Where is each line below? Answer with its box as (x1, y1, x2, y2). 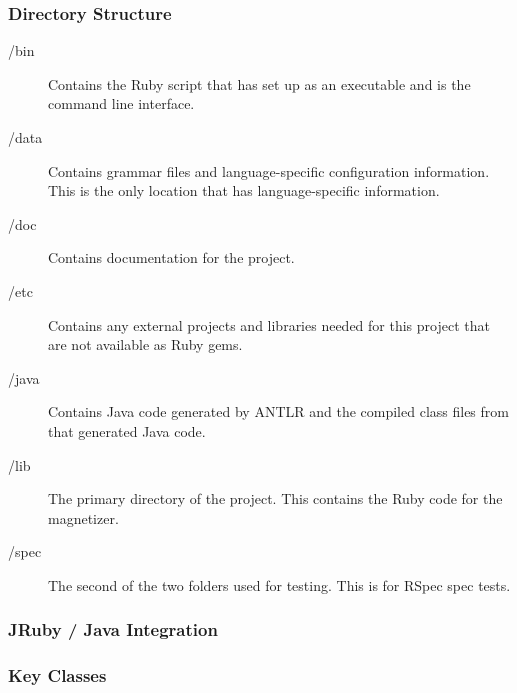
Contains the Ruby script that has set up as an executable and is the (48, 73, 471, 94)
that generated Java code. (48, 420, 206, 441)
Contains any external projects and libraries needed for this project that (48, 314, 490, 335)
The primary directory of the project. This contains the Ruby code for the (48, 488, 503, 509)
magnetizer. (48, 507, 119, 528)
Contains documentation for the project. (48, 247, 295, 268)
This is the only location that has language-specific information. (48, 180, 440, 201)
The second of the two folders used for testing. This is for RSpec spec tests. (48, 574, 511, 595)
